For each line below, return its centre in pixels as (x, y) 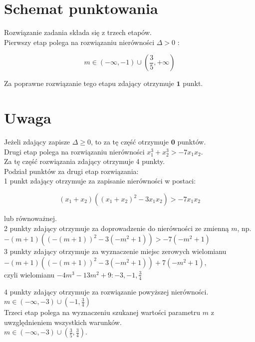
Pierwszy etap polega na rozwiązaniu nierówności (79, 42)
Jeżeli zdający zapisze (37, 142)
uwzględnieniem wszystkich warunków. (63, 322)
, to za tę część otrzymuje (130, 142)
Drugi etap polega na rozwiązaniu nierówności (74, 151)
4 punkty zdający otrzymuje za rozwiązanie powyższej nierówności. (106, 291)
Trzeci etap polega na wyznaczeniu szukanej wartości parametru (102, 312)
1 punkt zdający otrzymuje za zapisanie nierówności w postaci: (100, 181)
